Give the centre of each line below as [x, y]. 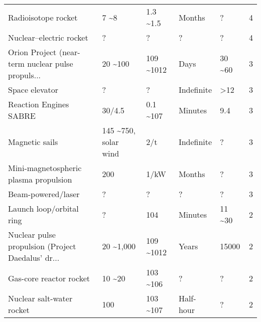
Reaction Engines [39, 104]
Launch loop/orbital [43, 208]
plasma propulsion [40, 179]
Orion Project [32, 52]
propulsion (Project [42, 246]
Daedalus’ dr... [34, 258]
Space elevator [33, 90]
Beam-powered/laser [44, 194]
